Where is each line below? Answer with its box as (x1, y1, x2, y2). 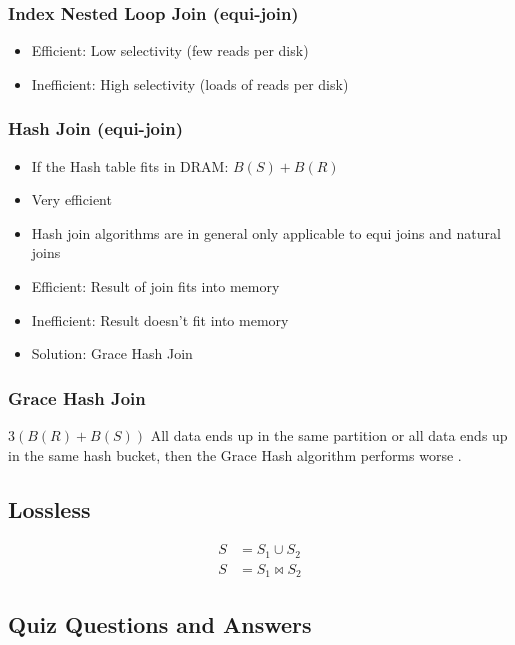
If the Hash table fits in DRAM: (31, 155, 229, 176)
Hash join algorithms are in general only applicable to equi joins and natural (31, 222, 501, 243)
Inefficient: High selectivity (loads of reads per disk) (31, 73, 349, 94)
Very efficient (31, 189, 112, 210)
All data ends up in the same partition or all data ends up (150, 425, 508, 445)
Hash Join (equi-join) (8, 116, 184, 141)
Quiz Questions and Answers (8, 608, 312, 639)
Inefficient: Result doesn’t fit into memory (31, 309, 289, 330)
